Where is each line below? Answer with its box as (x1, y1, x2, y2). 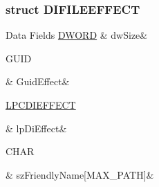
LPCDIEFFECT (6, 98, 76, 112)
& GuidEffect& (6, 74, 70, 89)
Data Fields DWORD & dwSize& (6, 28, 148, 42)
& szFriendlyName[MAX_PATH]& (6, 167, 154, 181)
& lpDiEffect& (6, 121, 67, 135)
